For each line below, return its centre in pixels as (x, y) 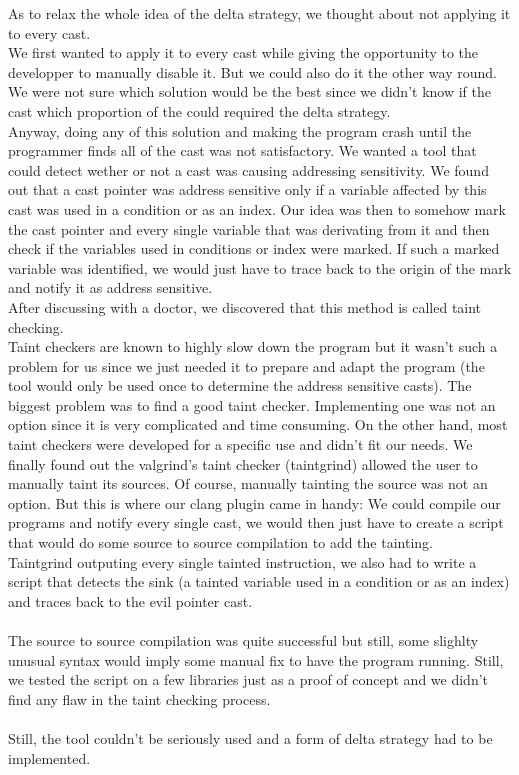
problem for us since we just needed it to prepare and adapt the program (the (246, 365)
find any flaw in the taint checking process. (139, 698)
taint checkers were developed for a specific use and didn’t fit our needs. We (240, 444)
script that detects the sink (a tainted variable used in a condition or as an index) (259, 581)
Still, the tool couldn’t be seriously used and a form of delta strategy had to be (250, 737)
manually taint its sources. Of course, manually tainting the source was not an (248, 483)
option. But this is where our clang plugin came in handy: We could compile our (254, 502)
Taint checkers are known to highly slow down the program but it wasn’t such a (253, 346)
